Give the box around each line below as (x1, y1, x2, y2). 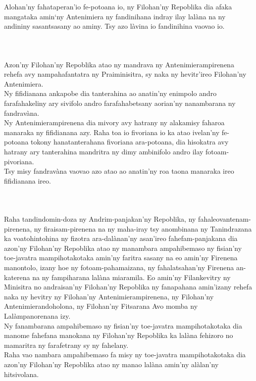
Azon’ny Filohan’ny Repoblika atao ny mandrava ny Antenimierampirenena (4, 59, 234, 69)
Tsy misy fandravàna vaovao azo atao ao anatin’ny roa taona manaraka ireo (4, 166, 234, 176)
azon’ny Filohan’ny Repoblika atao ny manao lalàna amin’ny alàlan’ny (4, 359, 219, 369)
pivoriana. (4, 156, 34, 166)
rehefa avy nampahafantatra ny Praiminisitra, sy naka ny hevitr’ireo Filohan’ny (4, 69, 247, 79)
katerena (4, 272, 30, 282)
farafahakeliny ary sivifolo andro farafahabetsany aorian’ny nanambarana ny (4, 97, 236, 108)
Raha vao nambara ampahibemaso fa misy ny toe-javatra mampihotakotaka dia (4, 349, 246, 360)
